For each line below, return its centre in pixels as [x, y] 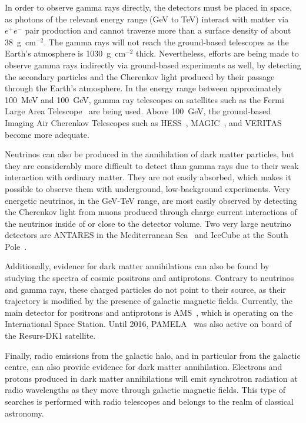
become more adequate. [47, 134]
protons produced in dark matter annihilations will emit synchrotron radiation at [151, 378]
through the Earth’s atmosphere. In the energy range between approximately [144, 88]
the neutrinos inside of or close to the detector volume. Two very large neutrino [148, 223]
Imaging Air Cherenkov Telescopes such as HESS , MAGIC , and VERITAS [143, 122]
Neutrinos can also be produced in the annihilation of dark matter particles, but [149, 154]
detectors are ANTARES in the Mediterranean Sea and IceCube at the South [147, 235]
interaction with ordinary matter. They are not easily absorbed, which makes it [148, 177]
